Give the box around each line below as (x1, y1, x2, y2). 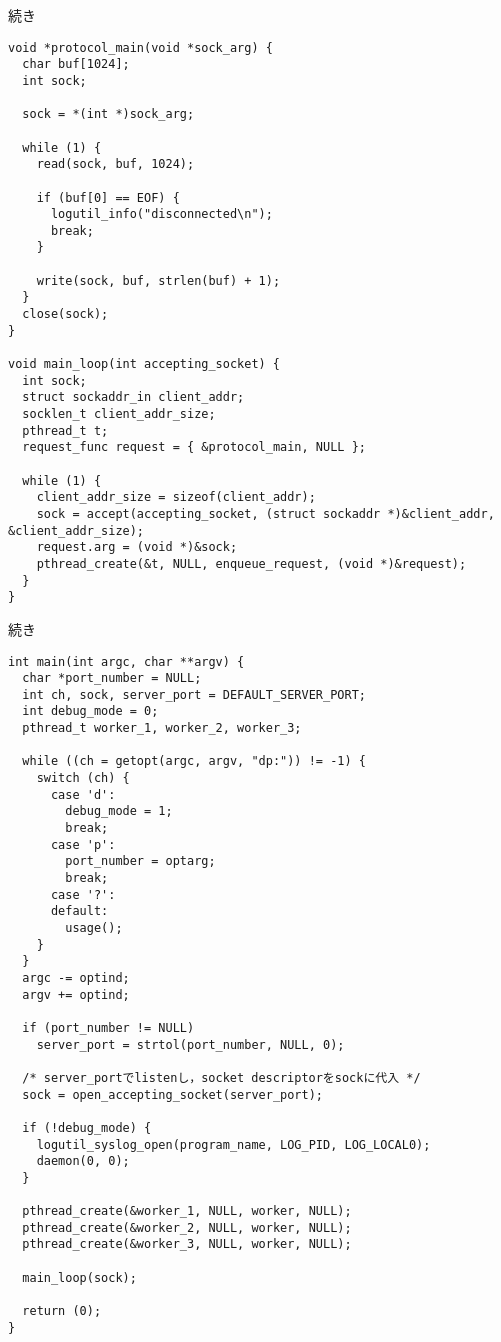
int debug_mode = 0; (22, 704, 159, 719)
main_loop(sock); (22, 1270, 137, 1285)
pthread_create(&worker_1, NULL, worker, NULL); (22, 1204, 352, 1219)
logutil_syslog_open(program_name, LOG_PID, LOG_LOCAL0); (36, 1137, 431, 1152)
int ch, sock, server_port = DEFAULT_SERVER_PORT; (22, 687, 366, 702)
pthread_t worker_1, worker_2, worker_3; (22, 721, 302, 736)
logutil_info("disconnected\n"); (50, 207, 273, 222)
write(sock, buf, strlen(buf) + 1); (36, 273, 281, 288)
